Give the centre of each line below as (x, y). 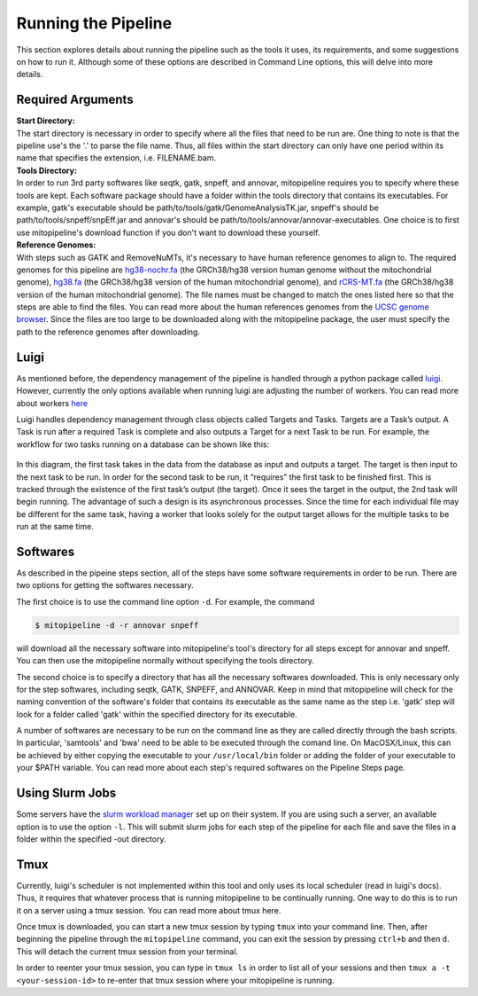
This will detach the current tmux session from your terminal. (127, 951)
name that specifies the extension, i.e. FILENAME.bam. (116, 158)
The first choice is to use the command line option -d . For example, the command (166, 601)
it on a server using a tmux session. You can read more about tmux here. (149, 910)
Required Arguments (75, 100)
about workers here (52, 403)
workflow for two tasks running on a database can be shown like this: (143, 444)
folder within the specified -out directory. (91, 839)
